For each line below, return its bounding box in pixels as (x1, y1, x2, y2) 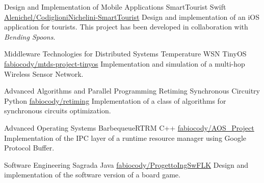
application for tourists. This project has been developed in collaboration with (4, 21, 248, 32)
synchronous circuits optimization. (4, 105, 111, 116)
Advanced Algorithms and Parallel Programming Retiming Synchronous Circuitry (4, 85, 260, 96)
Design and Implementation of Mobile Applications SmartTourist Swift (4, 2, 226, 12)
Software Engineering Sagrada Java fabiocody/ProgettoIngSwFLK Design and (4, 159, 249, 170)
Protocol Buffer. (4, 142, 55, 153)
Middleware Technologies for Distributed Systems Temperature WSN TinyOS (4, 48, 247, 59)
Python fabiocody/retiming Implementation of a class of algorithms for (4, 95, 226, 106)
